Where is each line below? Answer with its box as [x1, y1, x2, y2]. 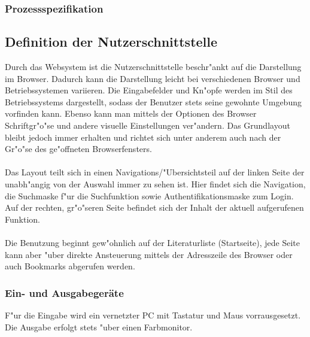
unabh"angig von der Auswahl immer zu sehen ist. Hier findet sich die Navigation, [5, 177, 306, 190]
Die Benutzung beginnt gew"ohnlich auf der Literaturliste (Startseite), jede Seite [5, 236, 300, 248]
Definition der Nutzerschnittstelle [5, 32, 218, 51]
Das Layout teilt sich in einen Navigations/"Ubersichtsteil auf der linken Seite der [5, 166, 305, 178]
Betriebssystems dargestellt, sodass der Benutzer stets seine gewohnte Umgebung [5, 95, 302, 108]
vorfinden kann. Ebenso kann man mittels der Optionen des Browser [5, 107, 257, 120]
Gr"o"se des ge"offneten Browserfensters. [5, 142, 152, 155]
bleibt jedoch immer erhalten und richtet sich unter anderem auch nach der [5, 130, 281, 143]
